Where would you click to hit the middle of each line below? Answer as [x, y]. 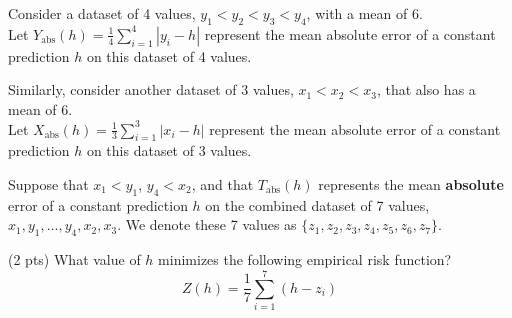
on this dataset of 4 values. [169, 55]
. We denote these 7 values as [207, 224]
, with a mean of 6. [364, 13]
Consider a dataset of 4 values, [102, 13]
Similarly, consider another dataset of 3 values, [151, 89]
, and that [222, 183]
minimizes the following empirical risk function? [305, 259]
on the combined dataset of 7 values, [317, 204]
